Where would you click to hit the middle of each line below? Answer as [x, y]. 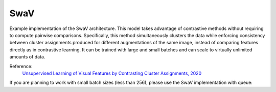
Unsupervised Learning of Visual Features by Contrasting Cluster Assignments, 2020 [112, 73]
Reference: [21, 66]
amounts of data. [27, 57]
